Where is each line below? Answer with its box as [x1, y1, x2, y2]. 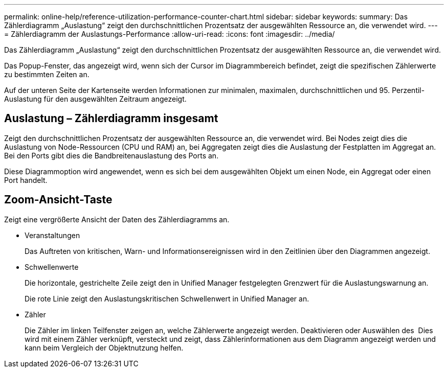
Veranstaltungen [25, 230, 80, 240]
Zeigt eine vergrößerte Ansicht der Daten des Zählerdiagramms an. [4, 215, 230, 224]
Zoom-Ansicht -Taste [4, 193, 113, 206]
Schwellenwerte [25, 262, 79, 271]
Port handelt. [4, 175, 48, 184]
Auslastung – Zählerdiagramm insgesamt [4, 112, 218, 125]
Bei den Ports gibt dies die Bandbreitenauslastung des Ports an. [4, 151, 219, 160]
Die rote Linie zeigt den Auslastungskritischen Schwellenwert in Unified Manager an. [25, 294, 309, 303]
